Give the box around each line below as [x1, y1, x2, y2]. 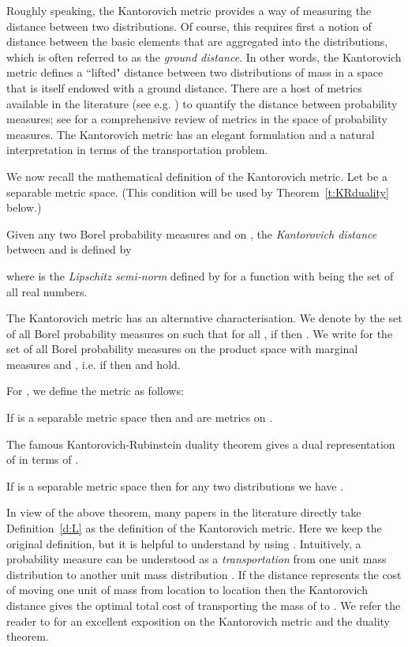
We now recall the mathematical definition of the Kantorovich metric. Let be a [6, 167, 387, 184]
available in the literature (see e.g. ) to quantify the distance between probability [6, 95, 398, 111]
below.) [6, 199, 42, 216]
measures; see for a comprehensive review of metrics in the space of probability [6, 111, 387, 127]
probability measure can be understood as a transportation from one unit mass [6, 551, 387, 567]
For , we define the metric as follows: [6, 382, 184, 399]
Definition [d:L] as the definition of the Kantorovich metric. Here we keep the [6, 520, 382, 536]
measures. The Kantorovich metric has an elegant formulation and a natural [6, 126, 375, 142]
